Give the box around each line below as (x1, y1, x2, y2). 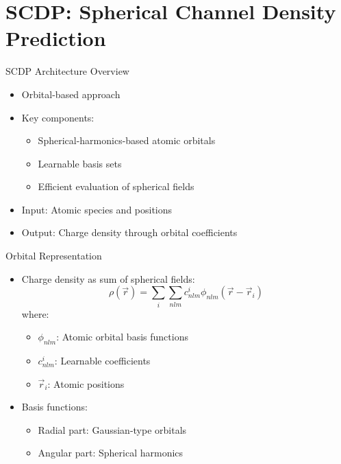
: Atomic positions (47, 376, 125, 391)
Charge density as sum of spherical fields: (21, 271, 195, 286)
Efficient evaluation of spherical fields (38, 179, 194, 194)
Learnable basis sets (38, 156, 122, 170)
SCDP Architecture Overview (5, 64, 129, 78)
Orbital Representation (5, 248, 102, 263)
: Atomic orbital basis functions (56, 329, 188, 344)
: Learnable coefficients (54, 353, 151, 367)
